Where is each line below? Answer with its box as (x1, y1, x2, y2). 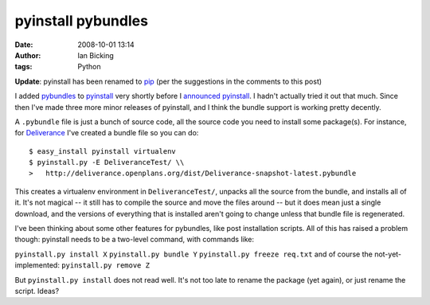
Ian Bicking (77, 50, 115, 60)
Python (77, 62, 101, 72)
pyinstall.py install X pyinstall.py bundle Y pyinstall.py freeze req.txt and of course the (14, 249, 373, 259)
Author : (14, 50, 41, 60)
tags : (14, 62, 33, 72)
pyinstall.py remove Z (61, 261, 150, 270)
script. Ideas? (14, 286, 60, 295)
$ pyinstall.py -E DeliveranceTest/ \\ (29, 158, 185, 167)
